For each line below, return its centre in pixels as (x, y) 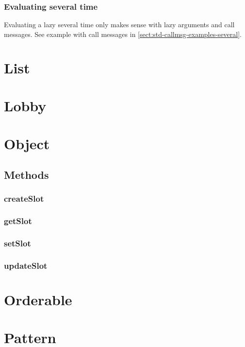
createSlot (24, 199)
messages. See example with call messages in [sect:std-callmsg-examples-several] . (123, 34)
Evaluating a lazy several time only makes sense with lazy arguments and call (119, 25)
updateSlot (26, 265)
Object (27, 144)
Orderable (38, 299)
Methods (26, 174)
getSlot (18, 221)
